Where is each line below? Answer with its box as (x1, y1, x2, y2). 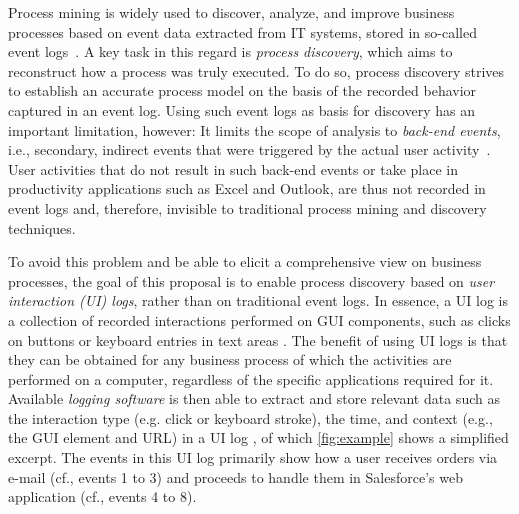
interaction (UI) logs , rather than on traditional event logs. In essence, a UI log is (8, 290, 508, 311)
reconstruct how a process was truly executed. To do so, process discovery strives (8, 60, 505, 81)
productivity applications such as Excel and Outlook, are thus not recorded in (8, 178, 486, 199)
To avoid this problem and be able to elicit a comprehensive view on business (8, 251, 482, 272)
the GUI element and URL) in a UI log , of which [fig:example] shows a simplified (8, 427, 509, 448)
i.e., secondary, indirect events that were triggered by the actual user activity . (8, 139, 491, 160)
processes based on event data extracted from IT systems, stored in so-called (8, 21, 477, 42)
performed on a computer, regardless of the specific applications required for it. (8, 368, 494, 389)
